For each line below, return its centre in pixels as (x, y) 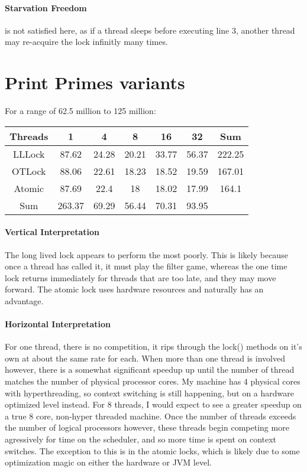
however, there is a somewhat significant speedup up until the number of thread (150, 370)
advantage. (24, 300)
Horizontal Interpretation (58, 324)
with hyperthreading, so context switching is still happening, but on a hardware (149, 393)
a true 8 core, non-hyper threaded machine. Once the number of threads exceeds (151, 416)
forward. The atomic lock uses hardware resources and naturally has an (134, 289)
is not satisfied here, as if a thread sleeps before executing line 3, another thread (150, 30)
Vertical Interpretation (52, 232)
